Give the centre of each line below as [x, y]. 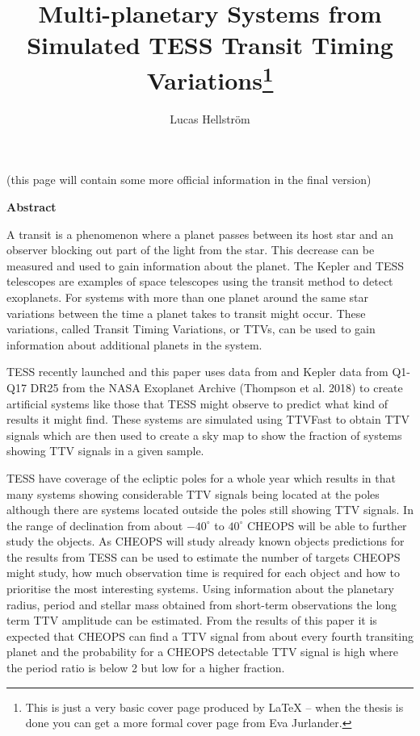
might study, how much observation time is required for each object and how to [203, 573]
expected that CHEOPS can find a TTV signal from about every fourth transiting [210, 636]
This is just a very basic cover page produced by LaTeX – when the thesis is [214, 707]
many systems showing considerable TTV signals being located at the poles [193, 493]
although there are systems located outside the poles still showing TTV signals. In [210, 510]
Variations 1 [210, 78]
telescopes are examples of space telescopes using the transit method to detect [200, 281]
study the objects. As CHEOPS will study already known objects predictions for [206, 541]
